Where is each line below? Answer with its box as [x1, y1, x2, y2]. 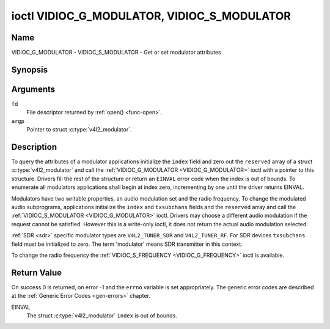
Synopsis [11, 64, 48, 75]
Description [11, 141, 57, 152]
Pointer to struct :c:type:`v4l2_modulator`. [26, 126, 132, 133]
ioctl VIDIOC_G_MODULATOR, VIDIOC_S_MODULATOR [11, 9, 291, 23]
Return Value [11, 267, 62, 278]
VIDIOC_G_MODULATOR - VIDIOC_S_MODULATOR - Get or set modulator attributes [11, 49, 221, 56]
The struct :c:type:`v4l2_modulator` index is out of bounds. [26, 312, 177, 319]
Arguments [11, 84, 56, 94]
